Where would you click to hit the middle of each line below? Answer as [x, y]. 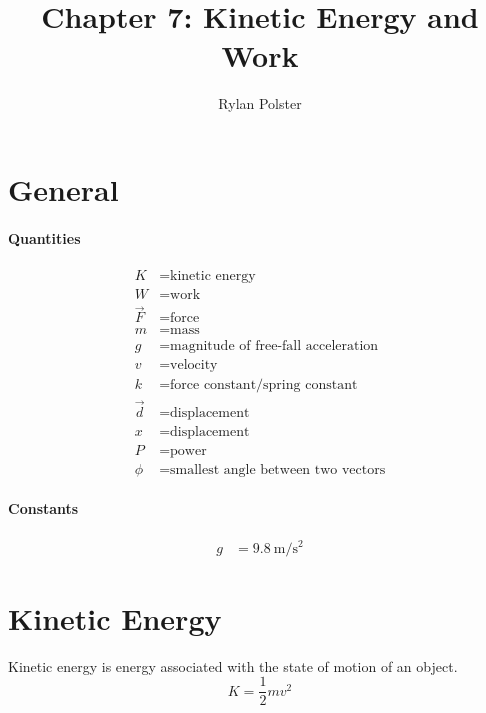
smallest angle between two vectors [278, 469]
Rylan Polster [260, 103]
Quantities [44, 237]
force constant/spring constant [264, 385]
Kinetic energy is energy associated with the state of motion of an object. [233, 665]
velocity [194, 365]
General [63, 188]
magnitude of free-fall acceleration [274, 346]
